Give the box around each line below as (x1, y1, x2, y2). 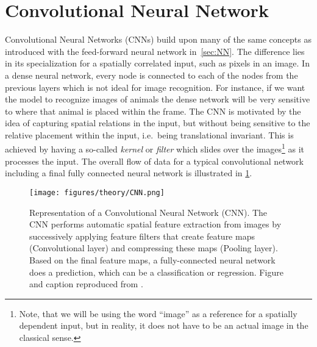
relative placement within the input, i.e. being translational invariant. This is (5, 128, 294, 141)
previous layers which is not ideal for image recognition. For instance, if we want (5, 80, 305, 93)
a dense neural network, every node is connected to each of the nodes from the (5, 68, 298, 81)
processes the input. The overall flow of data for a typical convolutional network (5, 154, 304, 167)
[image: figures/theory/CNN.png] (29, 188, 165, 197)
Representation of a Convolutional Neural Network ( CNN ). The (29, 206, 268, 218)
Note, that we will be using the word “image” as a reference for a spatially (19, 307, 297, 320)
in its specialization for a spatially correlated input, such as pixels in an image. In (5, 57, 310, 70)
